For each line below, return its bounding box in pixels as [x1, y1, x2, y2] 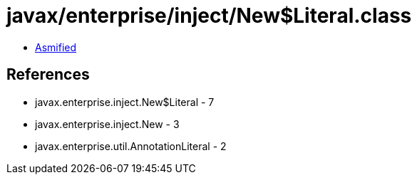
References [6, 65, 90, 84]
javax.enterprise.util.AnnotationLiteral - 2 [35, 139, 227, 152]
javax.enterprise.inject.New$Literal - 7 [35, 95, 215, 108]
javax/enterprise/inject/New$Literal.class [6, 4, 412, 28]
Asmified [35, 41, 77, 53]
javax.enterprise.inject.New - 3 [35, 117, 180, 130]
